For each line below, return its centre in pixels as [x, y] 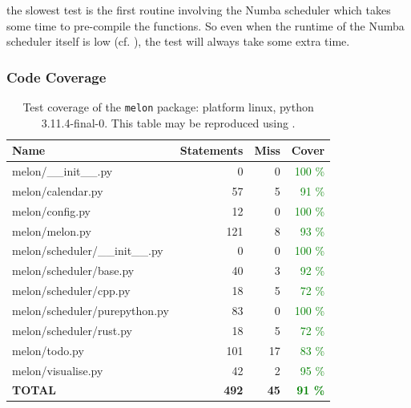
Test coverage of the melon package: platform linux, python [168, 107]
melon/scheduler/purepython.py [91, 310]
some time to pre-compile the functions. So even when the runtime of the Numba [205, 25]
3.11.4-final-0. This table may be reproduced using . [168, 122]
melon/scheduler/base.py [73, 271]
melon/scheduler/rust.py [72, 330]
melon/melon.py [52, 230]
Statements [212, 150]
